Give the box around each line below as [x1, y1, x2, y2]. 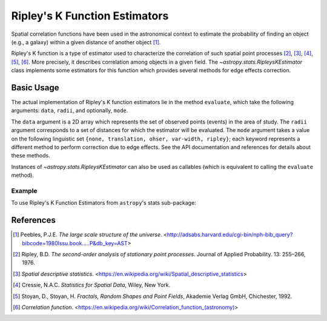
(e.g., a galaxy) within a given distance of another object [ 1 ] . [11, 38, 161, 45]
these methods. [11, 152, 51, 159]
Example [11, 187, 38, 195]
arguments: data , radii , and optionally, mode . [11, 107, 128, 114]
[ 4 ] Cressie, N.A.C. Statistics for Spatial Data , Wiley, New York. [13, 282, 171, 289]
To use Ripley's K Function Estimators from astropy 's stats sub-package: [11, 199, 196, 207]
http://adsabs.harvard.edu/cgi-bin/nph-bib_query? [167, 231, 293, 239]
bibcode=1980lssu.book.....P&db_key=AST [22, 239, 128, 247]
